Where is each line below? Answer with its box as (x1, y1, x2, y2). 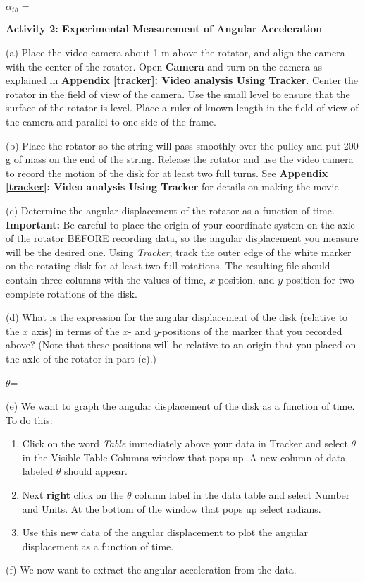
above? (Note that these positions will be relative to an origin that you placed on (6, 337, 357, 352)
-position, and (215, 272, 275, 286)
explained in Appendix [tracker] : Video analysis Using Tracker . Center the (6, 73, 358, 87)
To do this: (6, 412, 53, 427)
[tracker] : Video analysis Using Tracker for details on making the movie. (6, 179, 342, 194)
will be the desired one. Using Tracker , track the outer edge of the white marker (6, 244, 352, 259)
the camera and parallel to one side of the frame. (6, 114, 216, 129)
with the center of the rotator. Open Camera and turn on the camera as (6, 59, 322, 73)
